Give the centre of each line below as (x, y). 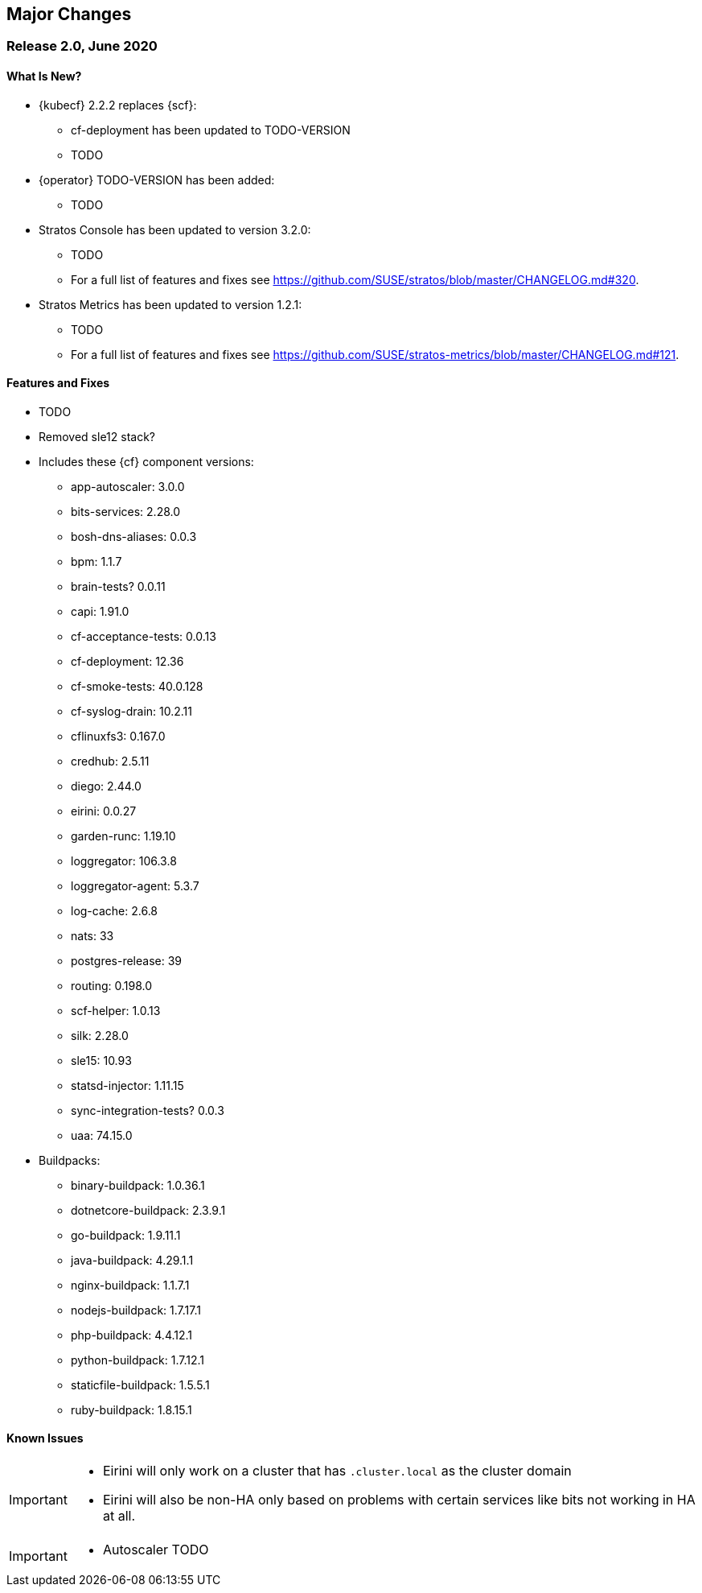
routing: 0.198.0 (112, 985)
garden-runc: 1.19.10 (123, 836)
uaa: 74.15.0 (102, 1135)
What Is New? (44, 76)
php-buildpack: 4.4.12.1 (132, 1335)
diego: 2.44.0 (106, 786)
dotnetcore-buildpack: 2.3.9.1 (148, 1210)
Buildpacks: (70, 1160)
